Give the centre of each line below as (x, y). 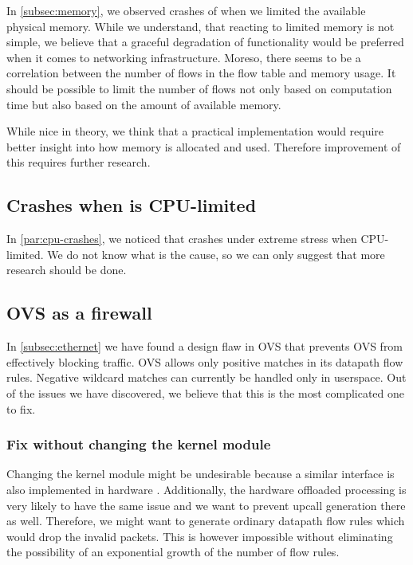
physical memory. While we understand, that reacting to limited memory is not (201, 26)
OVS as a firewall (79, 313)
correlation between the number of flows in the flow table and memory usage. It (201, 73)
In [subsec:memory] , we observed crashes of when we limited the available (186, 10)
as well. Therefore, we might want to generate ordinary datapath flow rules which (206, 521)
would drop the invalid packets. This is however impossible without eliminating (200, 536)
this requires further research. (79, 162)
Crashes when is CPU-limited (132, 205)
